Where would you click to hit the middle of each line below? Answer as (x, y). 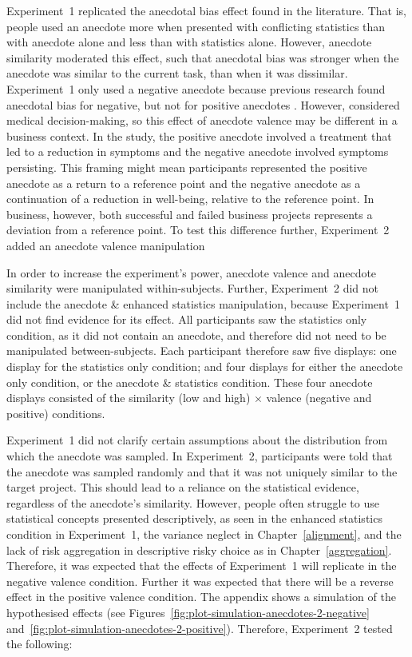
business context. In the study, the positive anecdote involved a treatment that (199, 135)
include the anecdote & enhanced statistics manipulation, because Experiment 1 (203, 303)
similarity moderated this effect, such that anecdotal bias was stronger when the (203, 57)
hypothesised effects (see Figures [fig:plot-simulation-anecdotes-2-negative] (188, 612)
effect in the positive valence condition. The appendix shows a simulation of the (201, 597)
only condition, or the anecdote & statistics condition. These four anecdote (190, 382)
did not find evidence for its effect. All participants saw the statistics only (187, 319)
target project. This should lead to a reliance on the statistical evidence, (183, 487)
